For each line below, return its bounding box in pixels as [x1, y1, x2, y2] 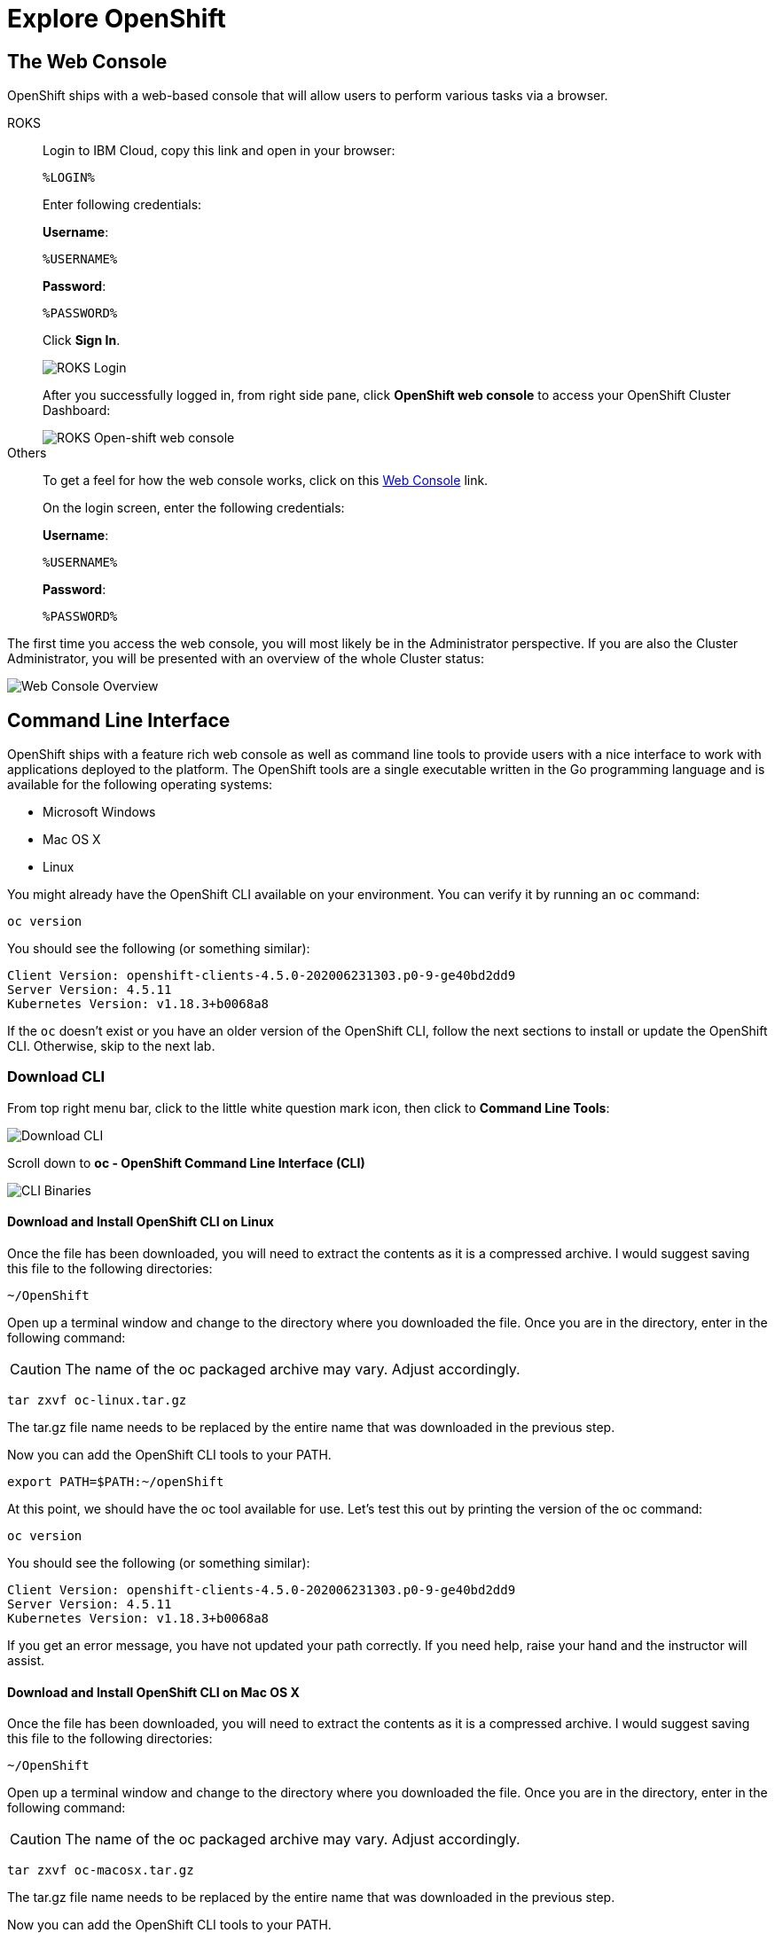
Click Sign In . [43, 333, 121, 348]
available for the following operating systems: [7, 777, 273, 793]
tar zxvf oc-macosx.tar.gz [7, 1863, 194, 1878]
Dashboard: [43, 403, 111, 419]
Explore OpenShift [7, 4, 226, 34]
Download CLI [7, 1068, 105, 1086]
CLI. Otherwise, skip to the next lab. [7, 1038, 215, 1054]
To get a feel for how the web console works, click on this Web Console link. [43, 473, 489, 489]
